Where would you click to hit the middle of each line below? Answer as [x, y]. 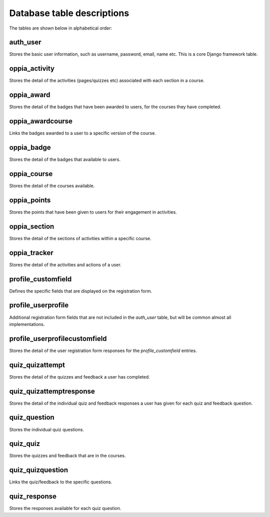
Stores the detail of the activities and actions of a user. [65, 265]
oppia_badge [30, 147]
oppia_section [32, 226]
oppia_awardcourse [41, 121]
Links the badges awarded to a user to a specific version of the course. [82, 133]
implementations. [27, 324]
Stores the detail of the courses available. [52, 186]
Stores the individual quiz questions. [47, 429]
